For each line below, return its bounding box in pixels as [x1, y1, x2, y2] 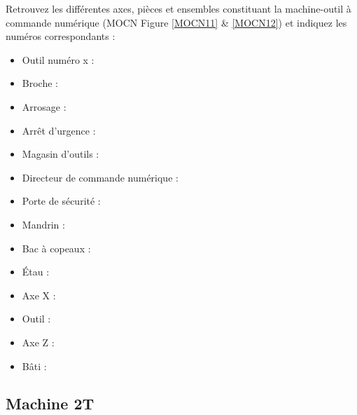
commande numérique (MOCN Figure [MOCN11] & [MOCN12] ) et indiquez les [6, 15, 347, 29]
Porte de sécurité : [22, 193, 101, 208]
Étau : [22, 264, 50, 279]
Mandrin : [22, 217, 65, 231]
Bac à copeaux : [22, 240, 91, 255]
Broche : [22, 76, 58, 90]
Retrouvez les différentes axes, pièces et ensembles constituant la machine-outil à [6, 1, 351, 15]
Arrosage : [22, 99, 66, 114]
